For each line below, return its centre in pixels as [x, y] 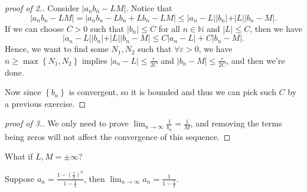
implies [94, 60]
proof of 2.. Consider [42, 8]
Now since [23, 92]
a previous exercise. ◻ [45, 103]
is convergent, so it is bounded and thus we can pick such [172, 92]
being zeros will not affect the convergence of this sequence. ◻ [118, 136]
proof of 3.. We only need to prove [67, 123]
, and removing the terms [236, 123]
